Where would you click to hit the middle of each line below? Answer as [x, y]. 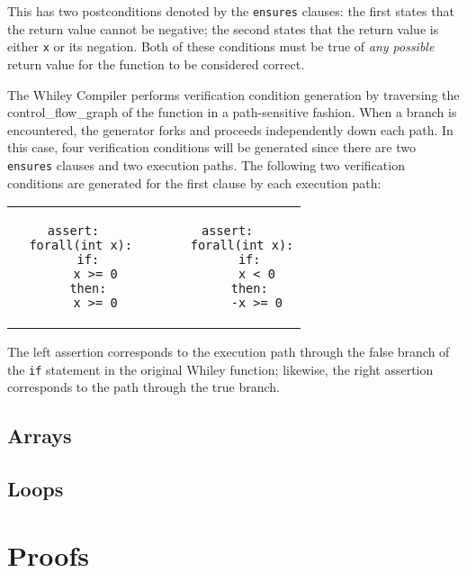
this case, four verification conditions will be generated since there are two [211, 147]
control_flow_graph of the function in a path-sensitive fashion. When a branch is [232, 112]
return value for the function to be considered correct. [156, 64]
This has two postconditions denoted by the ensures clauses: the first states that [231, 11]
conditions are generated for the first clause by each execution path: [194, 182]
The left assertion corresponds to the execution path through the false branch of [229, 352]
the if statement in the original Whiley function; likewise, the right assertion [220, 369]
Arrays [40, 436]
